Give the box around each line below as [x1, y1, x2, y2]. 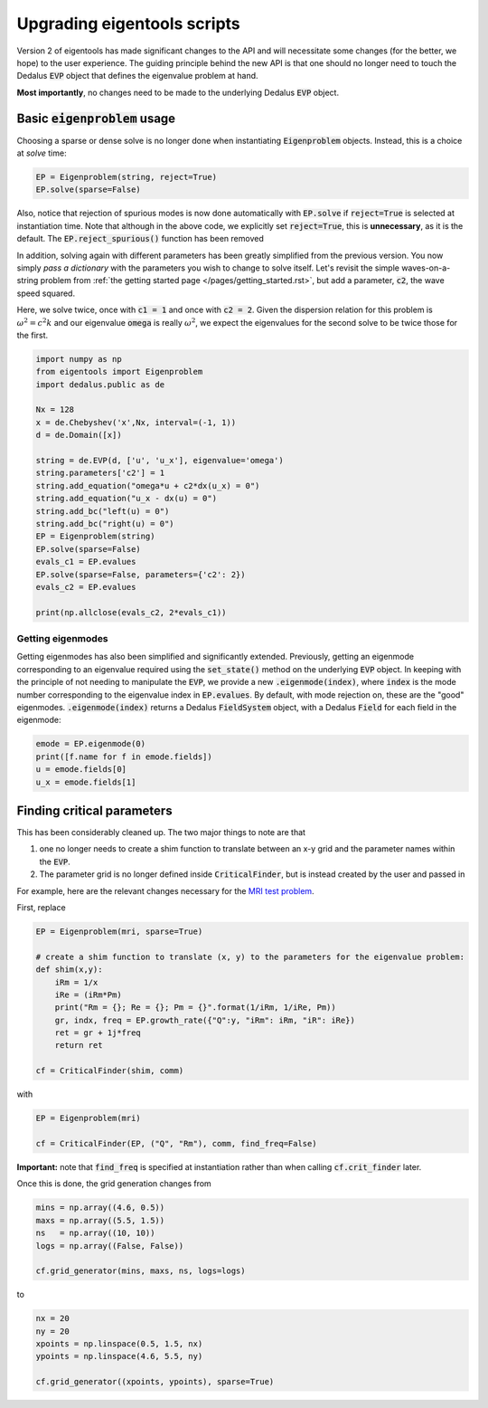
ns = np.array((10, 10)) [35, 1228, 155, 1239]
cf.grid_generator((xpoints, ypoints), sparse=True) [35, 1376, 275, 1387]
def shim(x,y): [35, 965, 103, 975]
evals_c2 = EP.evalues [35, 582, 136, 592]
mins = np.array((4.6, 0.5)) [35, 1203, 165, 1213]
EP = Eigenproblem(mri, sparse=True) [35, 926, 203, 937]
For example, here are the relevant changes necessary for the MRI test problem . [16, 885, 315, 896]
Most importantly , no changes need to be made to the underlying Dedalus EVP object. [16, 87, 339, 98]
